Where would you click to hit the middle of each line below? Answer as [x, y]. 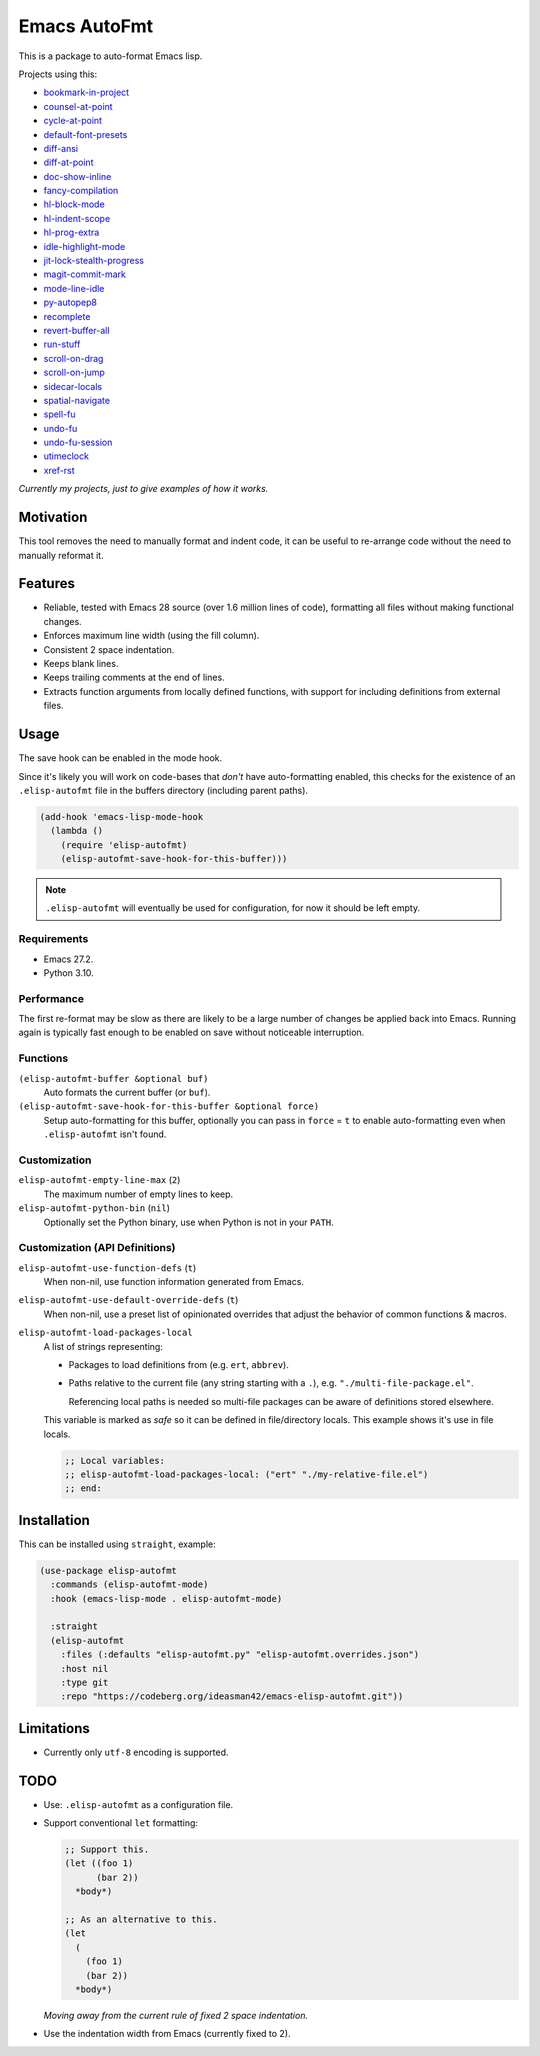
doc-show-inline [77, 176]
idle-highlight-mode [84, 246]
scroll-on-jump [74, 372]
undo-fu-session [78, 442]
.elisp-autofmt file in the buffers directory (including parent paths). [163, 790]
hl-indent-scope [77, 218]
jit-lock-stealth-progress [94, 261]
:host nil [84, 1668]
